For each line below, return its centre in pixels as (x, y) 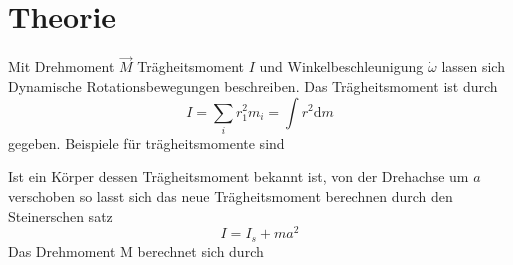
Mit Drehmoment (61, 66)
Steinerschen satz (60, 215)
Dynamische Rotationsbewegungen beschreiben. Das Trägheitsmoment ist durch (253, 85)
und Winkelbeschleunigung (341, 66)
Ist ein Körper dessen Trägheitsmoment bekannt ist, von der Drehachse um (238, 176)
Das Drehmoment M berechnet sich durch (136, 250)
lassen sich (473, 66)
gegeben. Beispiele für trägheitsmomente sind (146, 142)
